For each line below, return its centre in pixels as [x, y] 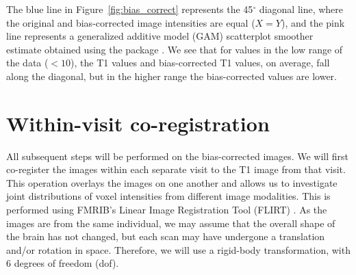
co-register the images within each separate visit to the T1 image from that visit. [176, 169]
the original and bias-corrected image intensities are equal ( [131, 22]
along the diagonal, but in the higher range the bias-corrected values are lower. [171, 76]
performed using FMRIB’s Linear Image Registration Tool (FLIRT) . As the [167, 210]
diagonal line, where [301, 9]
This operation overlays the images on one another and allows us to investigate [172, 182]
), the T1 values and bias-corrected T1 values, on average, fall [200, 63]
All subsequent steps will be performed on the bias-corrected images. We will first [178, 156]
